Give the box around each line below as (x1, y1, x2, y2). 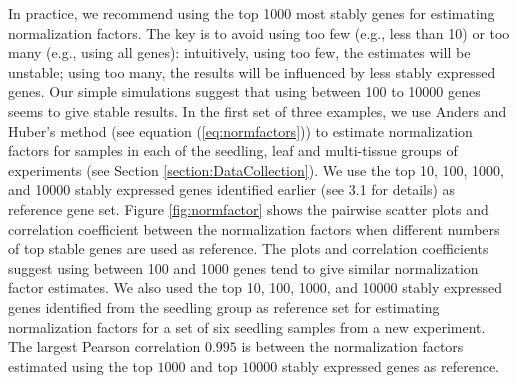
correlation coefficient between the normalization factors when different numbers (8, 218, 500, 239)
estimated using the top (8, 355, 153, 376)
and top (190, 355, 238, 376)
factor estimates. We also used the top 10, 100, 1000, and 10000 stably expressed (8, 277, 503, 298)
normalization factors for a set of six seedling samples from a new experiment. (8, 316, 486, 337)
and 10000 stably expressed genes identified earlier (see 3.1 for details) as (8, 179, 456, 200)
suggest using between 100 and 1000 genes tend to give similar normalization (8, 257, 479, 278)
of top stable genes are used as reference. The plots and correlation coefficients (8, 238, 489, 259)
